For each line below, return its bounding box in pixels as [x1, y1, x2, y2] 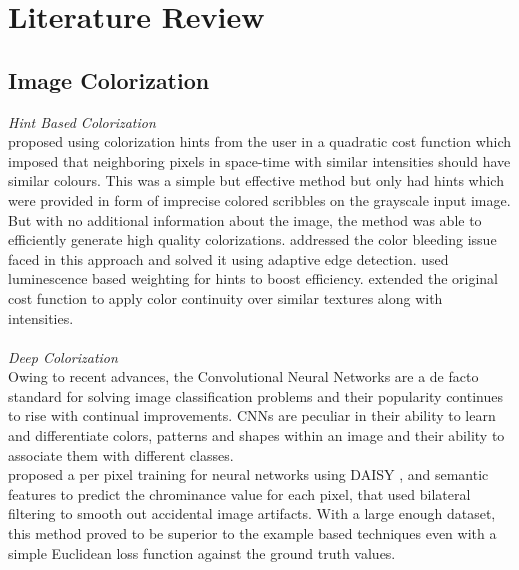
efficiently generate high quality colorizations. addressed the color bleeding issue [8, 229, 497, 250]
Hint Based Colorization [8, 111, 156, 132]
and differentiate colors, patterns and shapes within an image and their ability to [8, 425, 505, 446]
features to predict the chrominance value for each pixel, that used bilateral [8, 483, 471, 504]
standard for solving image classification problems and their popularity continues [8, 385, 503, 406]
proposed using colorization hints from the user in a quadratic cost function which [8, 131, 512, 152]
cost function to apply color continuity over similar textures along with [8, 287, 443, 308]
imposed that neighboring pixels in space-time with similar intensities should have [8, 150, 511, 171]
